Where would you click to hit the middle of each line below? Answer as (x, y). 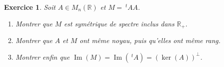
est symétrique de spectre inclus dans (119, 23)
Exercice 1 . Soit (30, 7)
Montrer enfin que (43, 56)
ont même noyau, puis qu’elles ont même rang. (150, 40)
